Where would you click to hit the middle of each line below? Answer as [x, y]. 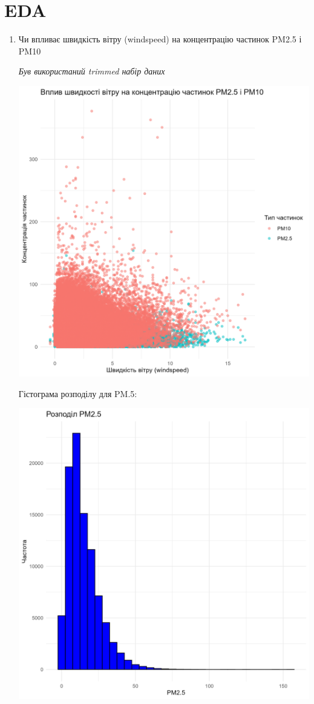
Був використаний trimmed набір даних [92, 71]
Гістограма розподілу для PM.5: [78, 393]
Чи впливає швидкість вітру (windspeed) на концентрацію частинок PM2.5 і [160, 39]
